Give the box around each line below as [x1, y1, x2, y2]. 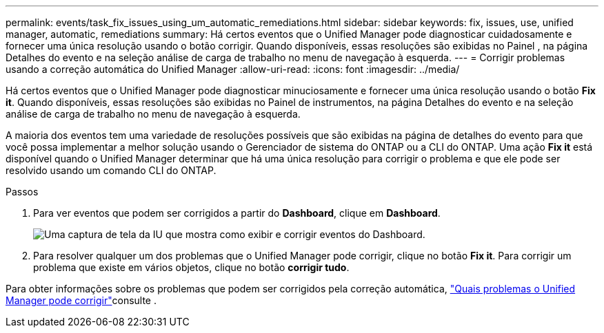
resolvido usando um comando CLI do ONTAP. [6, 164, 217, 176]
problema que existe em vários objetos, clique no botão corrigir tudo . [33, 261, 350, 273]
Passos [6, 186, 39, 197]
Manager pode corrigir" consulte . [6, 294, 157, 306]
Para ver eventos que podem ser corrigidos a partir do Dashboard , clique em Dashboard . [33, 207, 441, 219]
